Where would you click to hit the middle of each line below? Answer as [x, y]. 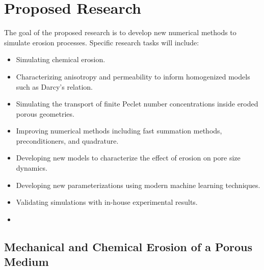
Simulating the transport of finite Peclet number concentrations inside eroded [137, 104]
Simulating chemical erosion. [61, 59]
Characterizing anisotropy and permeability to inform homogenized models [133, 76]
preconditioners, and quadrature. [67, 140]
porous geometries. [45, 113]
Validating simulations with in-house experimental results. [107, 202]
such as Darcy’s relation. [55, 86]
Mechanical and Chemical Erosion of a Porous [128, 246]
